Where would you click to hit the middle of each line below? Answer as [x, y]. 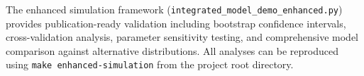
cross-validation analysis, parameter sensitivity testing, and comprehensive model [182, 37]
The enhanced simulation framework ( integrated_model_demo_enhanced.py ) [174, 9]
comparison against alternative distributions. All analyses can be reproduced [172, 50]
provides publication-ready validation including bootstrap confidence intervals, [176, 23]
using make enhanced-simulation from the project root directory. [150, 64]
